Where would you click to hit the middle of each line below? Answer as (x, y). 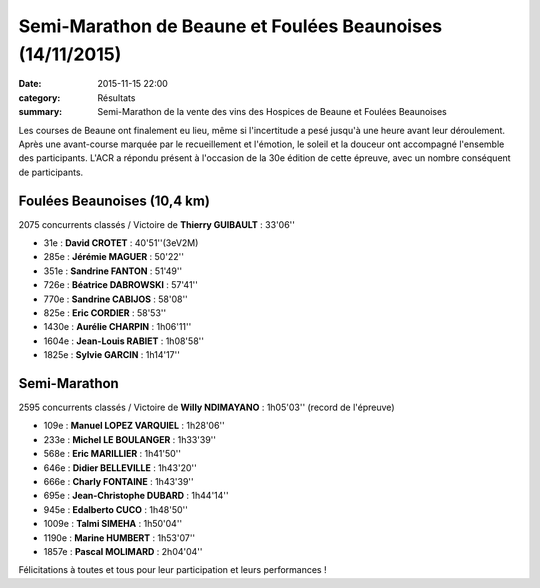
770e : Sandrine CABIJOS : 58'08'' (116, 299)
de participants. (51, 172)
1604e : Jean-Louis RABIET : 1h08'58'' (124, 341)
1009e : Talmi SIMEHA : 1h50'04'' (113, 524)
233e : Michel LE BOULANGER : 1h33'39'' (130, 439)
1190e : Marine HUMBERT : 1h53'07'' (119, 537)
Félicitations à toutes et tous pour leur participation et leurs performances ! (172, 570)
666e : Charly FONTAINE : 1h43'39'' (118, 481)
